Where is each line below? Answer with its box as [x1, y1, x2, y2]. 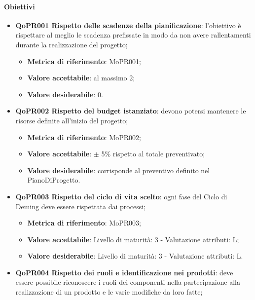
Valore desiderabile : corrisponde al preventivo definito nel [27, 165, 210, 175]
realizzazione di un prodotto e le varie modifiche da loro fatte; [15, 287, 203, 297]
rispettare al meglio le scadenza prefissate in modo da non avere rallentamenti [15, 30, 251, 40]
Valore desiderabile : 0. [27, 89, 103, 99]
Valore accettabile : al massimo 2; [27, 73, 135, 83]
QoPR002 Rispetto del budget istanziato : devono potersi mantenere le [15, 106, 246, 116]
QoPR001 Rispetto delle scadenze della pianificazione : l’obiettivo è [15, 20, 241, 30]
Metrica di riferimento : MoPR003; [27, 218, 141, 228]
